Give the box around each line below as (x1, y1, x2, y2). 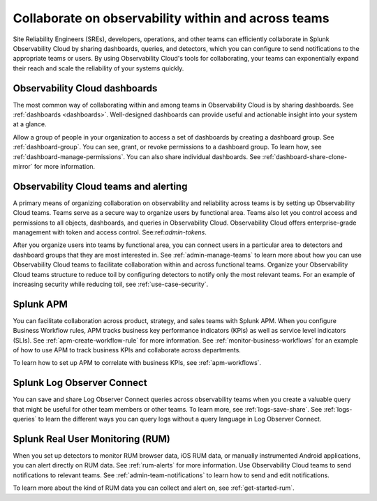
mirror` (13, 162, 33, 170)
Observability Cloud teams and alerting (13, 180, 188, 192)
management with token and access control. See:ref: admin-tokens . (13, 228, 207, 237)
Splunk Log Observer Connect (13, 377, 147, 389)
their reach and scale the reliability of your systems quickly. (13, 63, 184, 73)
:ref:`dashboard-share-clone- (262, 152, 348, 160)
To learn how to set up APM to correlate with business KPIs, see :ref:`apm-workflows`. (13, 359, 262, 367)
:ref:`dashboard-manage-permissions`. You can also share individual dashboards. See (13, 152, 261, 160)
